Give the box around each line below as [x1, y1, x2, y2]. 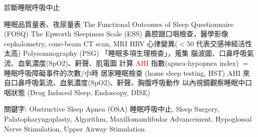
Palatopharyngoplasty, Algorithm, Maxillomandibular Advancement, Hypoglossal [4, 113, 252, 124]
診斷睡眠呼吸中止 [4, 2, 60, 12]
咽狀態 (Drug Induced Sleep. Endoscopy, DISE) [4, 87, 150, 97]
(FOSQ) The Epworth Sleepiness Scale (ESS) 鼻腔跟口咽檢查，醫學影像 [4, 28, 229, 39]
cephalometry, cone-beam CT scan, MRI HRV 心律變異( [4, 38, 178, 48]
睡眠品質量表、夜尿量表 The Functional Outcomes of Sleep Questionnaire [4, 18, 234, 29]
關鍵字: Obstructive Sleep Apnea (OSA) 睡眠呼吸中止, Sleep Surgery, [4, 104, 220, 114]
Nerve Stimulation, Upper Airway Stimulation [4, 123, 145, 134]
